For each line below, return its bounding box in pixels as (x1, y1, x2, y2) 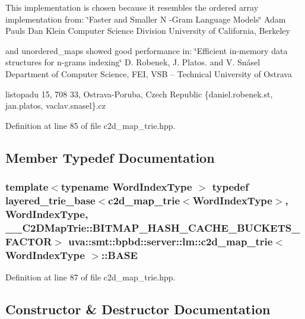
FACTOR (5, 233, 52, 248)
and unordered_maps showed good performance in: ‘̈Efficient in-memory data (5, 44, 288, 56)
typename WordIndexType (61, 179, 192, 194)
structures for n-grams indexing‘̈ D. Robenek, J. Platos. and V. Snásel (5, 56, 260, 68)
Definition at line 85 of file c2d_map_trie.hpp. (5, 119, 176, 131)
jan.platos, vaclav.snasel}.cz (5, 99, 106, 112)
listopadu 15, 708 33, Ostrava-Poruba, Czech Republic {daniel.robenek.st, (5, 87, 273, 100)
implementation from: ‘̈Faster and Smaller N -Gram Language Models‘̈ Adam (5, 12, 286, 25)
